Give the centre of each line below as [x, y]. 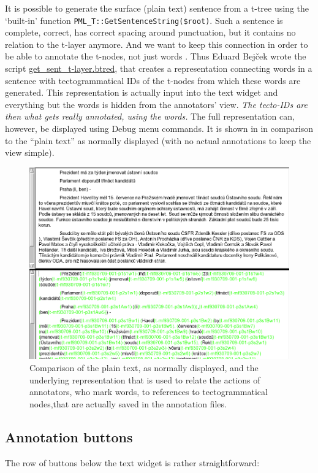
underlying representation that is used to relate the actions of [145, 379]
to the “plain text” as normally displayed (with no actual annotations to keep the [158, 140]
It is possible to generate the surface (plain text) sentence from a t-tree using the [157, 8]
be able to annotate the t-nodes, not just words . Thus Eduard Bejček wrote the [156, 56]
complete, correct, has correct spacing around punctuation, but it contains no [150, 32]
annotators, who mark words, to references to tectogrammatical [149, 392]
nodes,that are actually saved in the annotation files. [128, 403]
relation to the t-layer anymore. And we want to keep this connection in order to [157, 44]
